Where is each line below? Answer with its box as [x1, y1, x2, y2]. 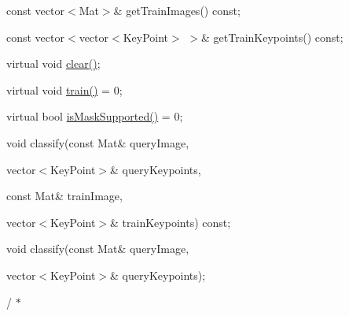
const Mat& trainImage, [6, 188, 123, 204]
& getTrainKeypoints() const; [201, 28, 343, 45]
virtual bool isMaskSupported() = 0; [6, 108, 183, 125]
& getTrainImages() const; [113, 2, 241, 18]
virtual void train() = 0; [6, 81, 123, 98]
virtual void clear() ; [6, 55, 101, 72]
